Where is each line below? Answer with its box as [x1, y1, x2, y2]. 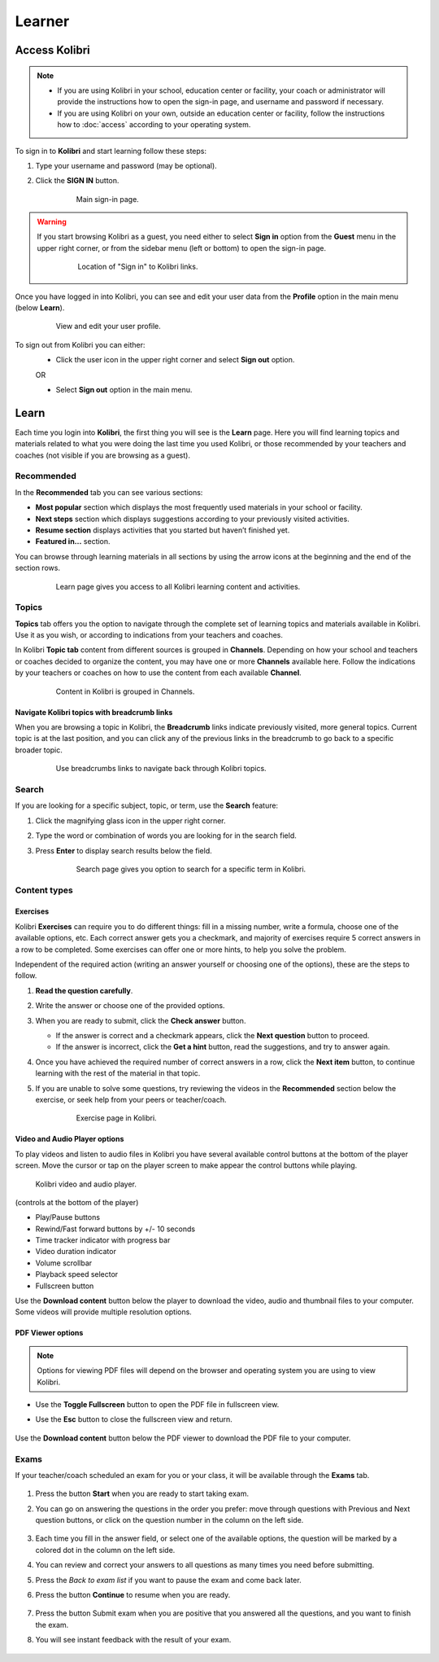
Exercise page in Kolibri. [76, 1113, 158, 1123]
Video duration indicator [35, 1247, 117, 1256]
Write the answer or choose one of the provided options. [35, 1001, 225, 1011]
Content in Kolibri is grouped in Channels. [55, 686, 195, 696]
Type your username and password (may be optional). [35, 160, 217, 170]
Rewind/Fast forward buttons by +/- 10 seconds [35, 1224, 195, 1234]
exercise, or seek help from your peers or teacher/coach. [35, 1094, 227, 1104]
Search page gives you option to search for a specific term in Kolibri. [76, 864, 306, 874]
